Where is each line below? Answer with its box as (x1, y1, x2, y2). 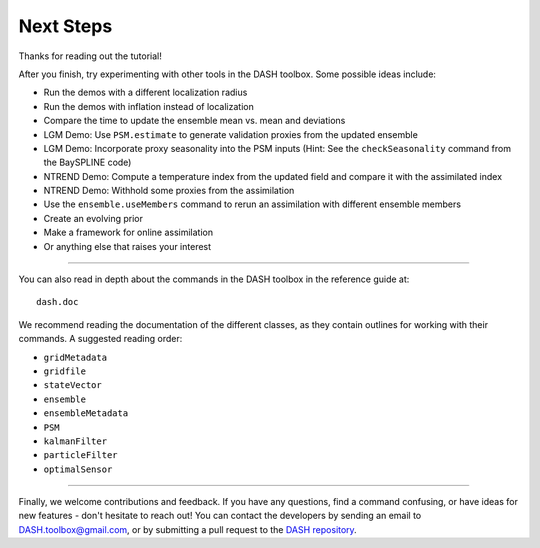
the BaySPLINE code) (43, 156, 132, 169)
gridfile (43, 365, 87, 377)
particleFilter (43, 450, 119, 461)
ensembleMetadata (43, 408, 129, 419)
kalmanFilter (43, 435, 108, 447)
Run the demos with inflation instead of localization (43, 100, 254, 112)
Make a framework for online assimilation (43, 226, 214, 239)
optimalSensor (43, 463, 113, 475)
